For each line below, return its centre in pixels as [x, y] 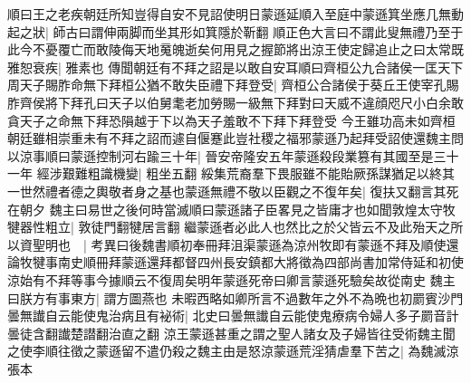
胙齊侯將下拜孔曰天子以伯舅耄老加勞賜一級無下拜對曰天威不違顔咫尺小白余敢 [235, 102]
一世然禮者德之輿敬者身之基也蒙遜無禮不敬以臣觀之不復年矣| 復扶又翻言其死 [233, 191]
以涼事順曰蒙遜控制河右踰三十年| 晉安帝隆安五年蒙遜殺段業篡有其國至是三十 [233, 155]
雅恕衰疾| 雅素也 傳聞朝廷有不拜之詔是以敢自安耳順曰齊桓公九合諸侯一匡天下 [235, 67]
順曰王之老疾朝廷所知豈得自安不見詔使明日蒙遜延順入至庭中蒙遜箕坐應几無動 [235, 14]
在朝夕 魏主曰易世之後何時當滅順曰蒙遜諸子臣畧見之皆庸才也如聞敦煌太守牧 [231, 209]
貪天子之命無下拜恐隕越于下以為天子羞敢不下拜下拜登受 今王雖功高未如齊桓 [231, 120]
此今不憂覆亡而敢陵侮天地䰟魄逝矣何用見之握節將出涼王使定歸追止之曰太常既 [235, 49]
